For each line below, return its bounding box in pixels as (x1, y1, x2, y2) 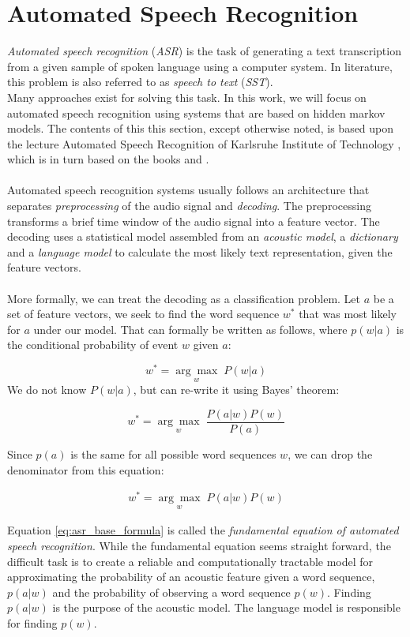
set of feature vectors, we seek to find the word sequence (7, 305, 280, 322)
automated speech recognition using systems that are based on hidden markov (7, 104, 386, 121)
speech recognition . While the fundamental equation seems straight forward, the (7, 538, 391, 554)
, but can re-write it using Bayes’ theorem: (133, 381, 340, 398)
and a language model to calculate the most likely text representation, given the (7, 243, 393, 260)
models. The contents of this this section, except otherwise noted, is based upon (7, 120, 394, 137)
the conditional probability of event (7, 336, 179, 353)
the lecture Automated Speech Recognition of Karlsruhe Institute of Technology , (7, 135, 401, 152)
